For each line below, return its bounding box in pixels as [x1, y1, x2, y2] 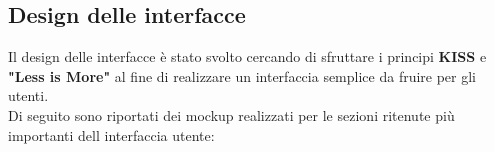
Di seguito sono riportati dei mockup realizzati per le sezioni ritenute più [8, 104, 455, 125]
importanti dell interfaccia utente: [8, 124, 215, 145]
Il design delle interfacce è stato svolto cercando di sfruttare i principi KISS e [8, 46, 487, 67]
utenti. [8, 85, 49, 106]
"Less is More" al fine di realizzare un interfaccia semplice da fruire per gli [8, 65, 477, 86]
